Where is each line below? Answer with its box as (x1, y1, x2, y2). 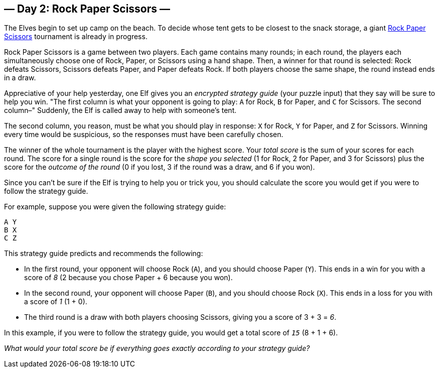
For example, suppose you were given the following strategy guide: (4, 202, 226, 211)
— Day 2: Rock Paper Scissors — (4, 3, 171, 15)
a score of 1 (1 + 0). (24, 297, 87, 306)
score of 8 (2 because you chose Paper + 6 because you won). (24, 273, 233, 282)
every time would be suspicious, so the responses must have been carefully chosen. (4, 130, 283, 139)
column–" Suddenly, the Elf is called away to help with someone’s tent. (4, 106, 237, 115)
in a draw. (4, 73, 36, 82)
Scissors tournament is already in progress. (4, 32, 148, 41)
